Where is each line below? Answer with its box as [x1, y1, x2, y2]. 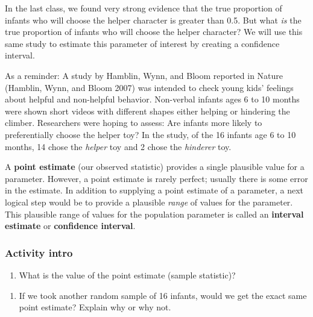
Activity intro [5, 245, 73, 260]
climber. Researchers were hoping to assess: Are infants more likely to [5, 116, 262, 129]
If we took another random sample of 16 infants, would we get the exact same [19, 289, 307, 301]
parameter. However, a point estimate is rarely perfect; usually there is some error [5, 172, 308, 184]
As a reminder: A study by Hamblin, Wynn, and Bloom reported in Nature [5, 69, 283, 81]
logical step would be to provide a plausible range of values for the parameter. [5, 195, 293, 208]
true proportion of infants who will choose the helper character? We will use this [5, 25, 303, 38]
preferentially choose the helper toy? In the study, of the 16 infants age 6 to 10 [5, 128, 296, 140]
